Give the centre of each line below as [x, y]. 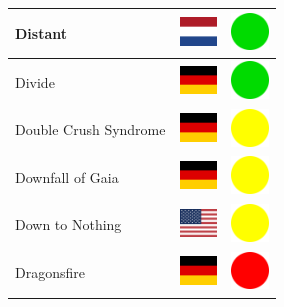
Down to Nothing [68, 224]
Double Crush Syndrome [90, 129]
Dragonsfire [50, 272]
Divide [35, 81]
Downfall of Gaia [67, 176]
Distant [41, 32]
